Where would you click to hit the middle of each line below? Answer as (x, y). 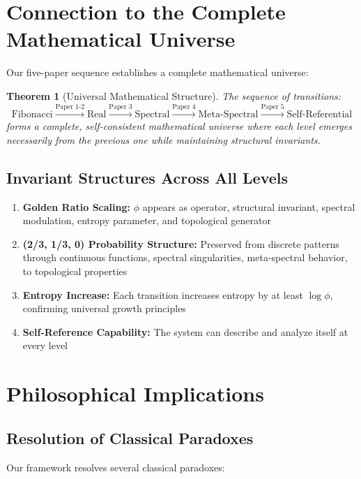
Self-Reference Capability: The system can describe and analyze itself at (185, 331)
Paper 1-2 (70, 106)
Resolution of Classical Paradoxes (130, 437)
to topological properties (75, 271)
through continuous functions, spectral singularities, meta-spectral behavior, (185, 257)
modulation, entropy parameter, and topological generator (147, 220)
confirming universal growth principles (104, 308)
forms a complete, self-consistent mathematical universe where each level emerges (179, 126)
